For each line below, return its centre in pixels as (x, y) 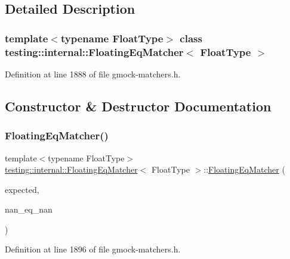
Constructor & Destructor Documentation (138, 106)
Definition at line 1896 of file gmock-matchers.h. (93, 249)
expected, (22, 189)
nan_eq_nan (29, 209)
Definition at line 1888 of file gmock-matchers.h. (93, 74)
